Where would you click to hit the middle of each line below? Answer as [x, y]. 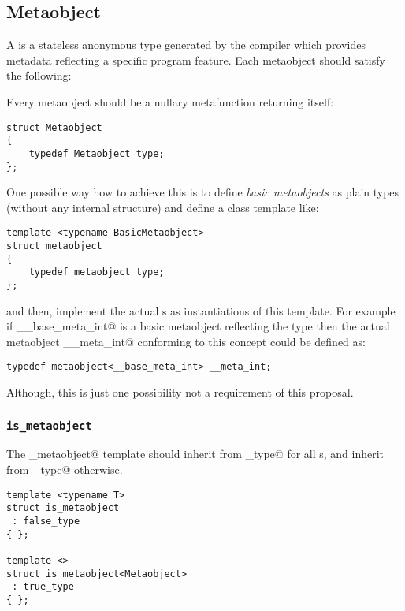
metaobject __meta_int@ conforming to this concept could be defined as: [186, 341]
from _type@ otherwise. [65, 469]
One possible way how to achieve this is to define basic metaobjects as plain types [203, 192]
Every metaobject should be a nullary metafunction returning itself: [170, 101]
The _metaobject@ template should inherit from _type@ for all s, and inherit [195, 454]
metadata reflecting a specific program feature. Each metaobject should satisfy [196, 60]
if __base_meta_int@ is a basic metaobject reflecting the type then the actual [198, 326]
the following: [39, 75]
